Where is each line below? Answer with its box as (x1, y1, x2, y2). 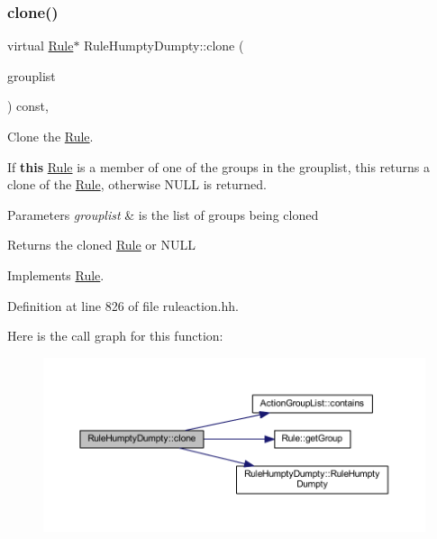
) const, (7, 96, 49, 115)
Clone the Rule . (7, 127, 94, 145)
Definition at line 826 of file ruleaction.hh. (7, 296, 239, 315)
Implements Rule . (7, 265, 105, 284)
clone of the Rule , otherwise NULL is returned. (7, 175, 267, 194)
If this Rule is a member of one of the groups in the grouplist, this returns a (7, 157, 430, 176)
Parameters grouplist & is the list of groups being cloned (7, 205, 319, 224)
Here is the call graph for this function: (7, 326, 223, 345)
